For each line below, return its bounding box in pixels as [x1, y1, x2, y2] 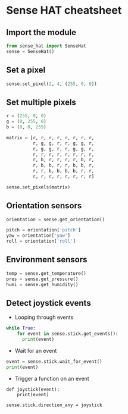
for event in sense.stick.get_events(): [17, 331, 118, 337]
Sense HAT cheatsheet [6, 4, 122, 17]
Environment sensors [6, 255, 88, 265]
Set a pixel [6, 65, 46, 75]
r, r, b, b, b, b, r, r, [32, 168, 95, 174]
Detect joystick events [6, 298, 91, 308]
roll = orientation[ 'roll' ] [6, 239, 76, 244]
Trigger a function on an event [14, 375, 89, 382]
